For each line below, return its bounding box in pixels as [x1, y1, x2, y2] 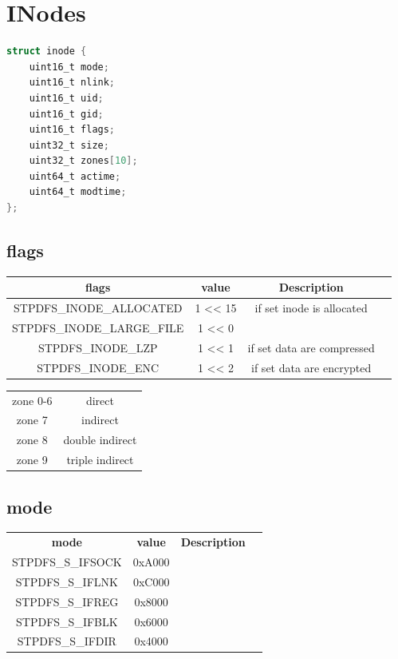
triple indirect [66, 451, 134, 468]
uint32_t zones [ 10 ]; [29, 155, 138, 167]
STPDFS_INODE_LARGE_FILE [12, 320, 184, 336]
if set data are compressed [247, 339, 375, 355]
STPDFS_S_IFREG [15, 593, 119, 609]
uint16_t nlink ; [29, 77, 116, 89]
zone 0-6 [12, 391, 53, 408]
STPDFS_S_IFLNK [15, 573, 118, 590]
